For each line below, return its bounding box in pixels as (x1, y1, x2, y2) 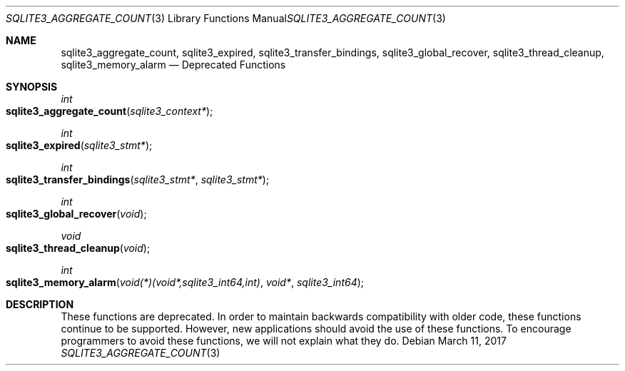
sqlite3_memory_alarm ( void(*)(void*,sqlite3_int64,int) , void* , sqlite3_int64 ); (6, 276, 365, 288)
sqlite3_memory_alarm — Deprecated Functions (61, 59, 286, 71)
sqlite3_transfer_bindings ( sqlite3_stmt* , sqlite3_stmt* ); (6, 173, 270, 185)
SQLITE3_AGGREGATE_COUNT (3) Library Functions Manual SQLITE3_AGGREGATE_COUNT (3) (6, 12, 446, 24)
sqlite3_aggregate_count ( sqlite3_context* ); (6, 105, 213, 117)
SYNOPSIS (6, 81, 58, 93)
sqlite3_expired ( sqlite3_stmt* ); (6, 139, 153, 151)
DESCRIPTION (6, 298, 74, 310)
